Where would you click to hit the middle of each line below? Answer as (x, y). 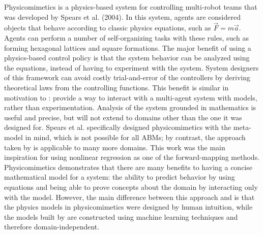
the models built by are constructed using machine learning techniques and (121, 216)
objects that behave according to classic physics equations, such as (108, 28)
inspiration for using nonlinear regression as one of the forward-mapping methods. (132, 157)
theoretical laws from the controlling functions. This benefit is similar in (116, 87)
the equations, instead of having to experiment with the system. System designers (131, 67)
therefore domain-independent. (52, 227)
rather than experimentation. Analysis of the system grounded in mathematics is (130, 107)
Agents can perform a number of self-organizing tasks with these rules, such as (127, 38)
